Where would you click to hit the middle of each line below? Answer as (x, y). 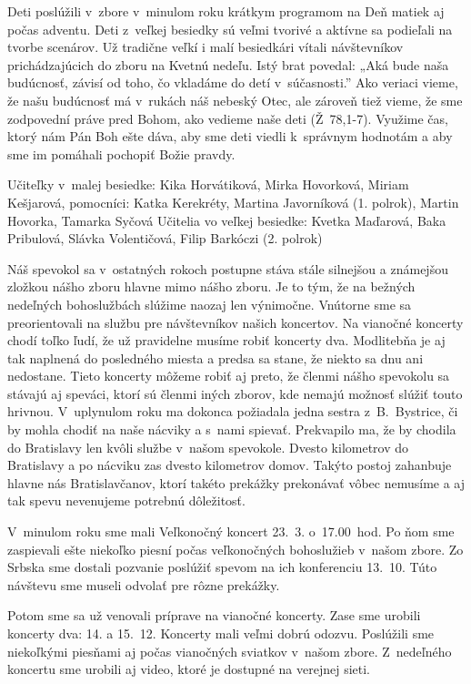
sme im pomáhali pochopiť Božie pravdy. (121, 153)
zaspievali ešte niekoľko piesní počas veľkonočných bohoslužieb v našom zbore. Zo (235, 549)
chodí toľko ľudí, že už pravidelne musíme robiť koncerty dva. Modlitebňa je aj (226, 340)
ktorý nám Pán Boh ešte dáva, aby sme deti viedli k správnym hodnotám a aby (230, 136)
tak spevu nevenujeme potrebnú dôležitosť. (126, 500)
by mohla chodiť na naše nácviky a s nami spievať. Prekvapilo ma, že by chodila (232, 429)
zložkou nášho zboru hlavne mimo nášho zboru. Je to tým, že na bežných (211, 286)
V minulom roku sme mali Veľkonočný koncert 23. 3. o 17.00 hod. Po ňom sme (231, 531)
